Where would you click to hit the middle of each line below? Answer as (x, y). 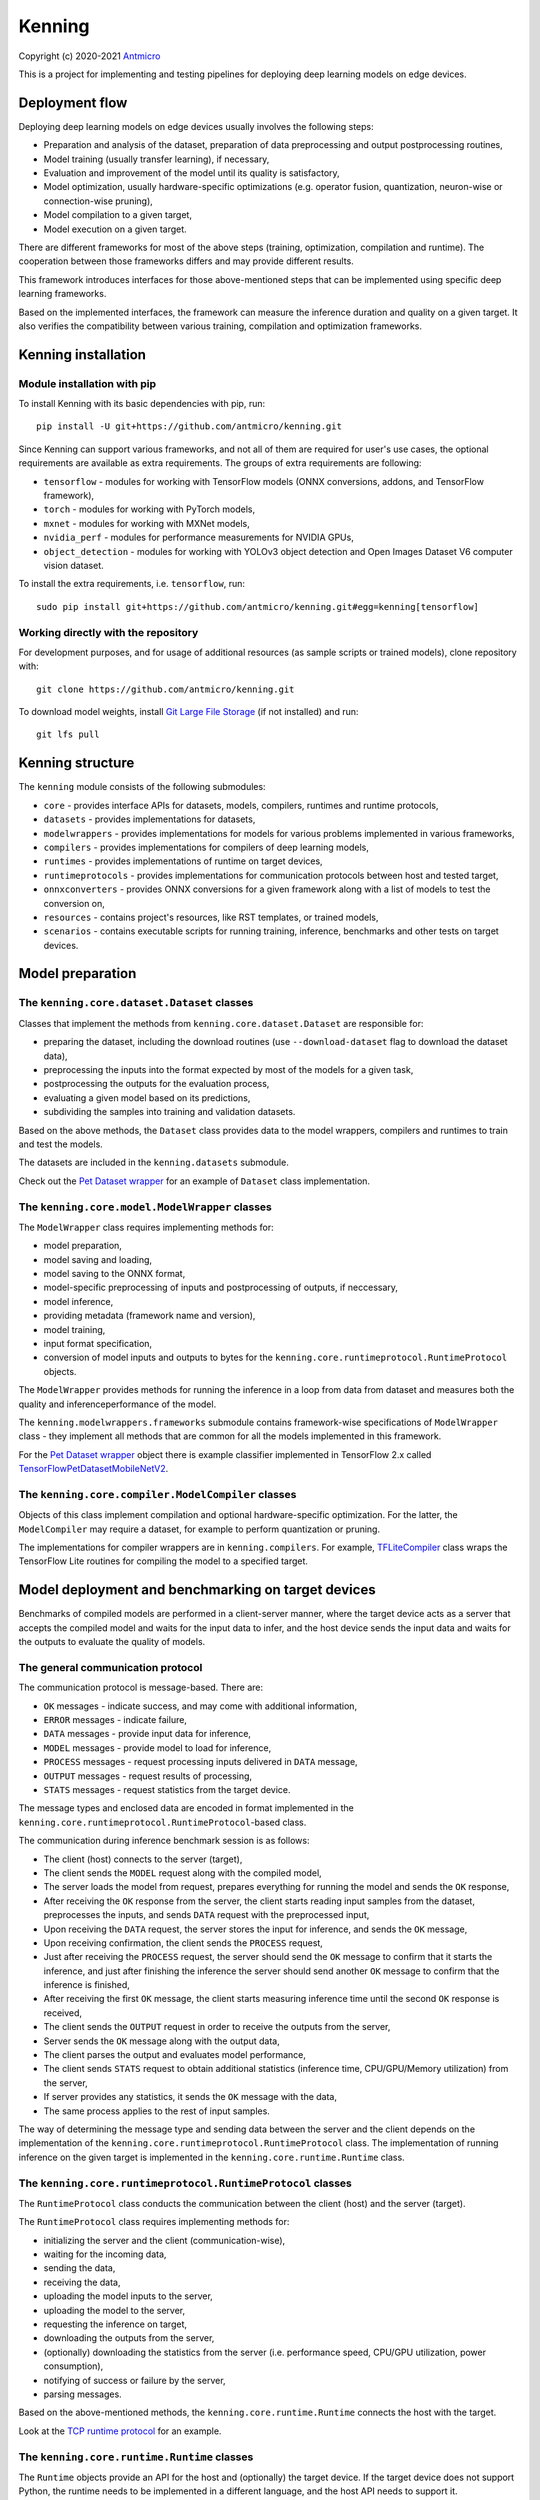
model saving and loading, (98, 1259)
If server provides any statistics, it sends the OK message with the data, (190, 2097)
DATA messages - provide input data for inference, (147, 1734)
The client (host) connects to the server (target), (143, 1859)
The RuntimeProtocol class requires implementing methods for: (154, 2222)
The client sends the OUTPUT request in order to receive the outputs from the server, (217, 2027)
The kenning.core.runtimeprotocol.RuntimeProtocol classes (185, 2183)
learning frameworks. (62, 294)
